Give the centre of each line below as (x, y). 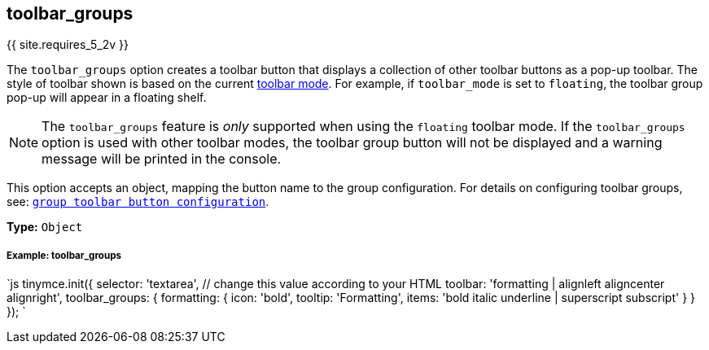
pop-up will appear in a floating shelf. (107, 98)
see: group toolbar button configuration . (138, 202)
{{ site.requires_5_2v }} (68, 45)
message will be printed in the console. (162, 159)
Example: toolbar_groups (64, 255)
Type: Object (45, 227)
